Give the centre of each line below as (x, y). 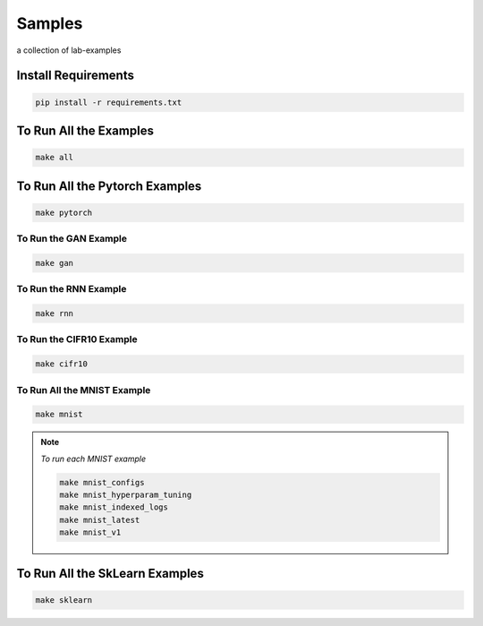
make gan (55, 263)
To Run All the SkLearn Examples (110, 573)
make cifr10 (62, 364)
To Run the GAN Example (72, 239)
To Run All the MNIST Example (84, 390)
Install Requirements (75, 76)
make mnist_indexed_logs (114, 507)
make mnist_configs (102, 482)
